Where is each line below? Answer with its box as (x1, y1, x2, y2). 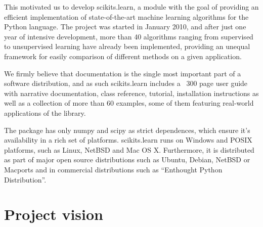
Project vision (4, 204, 103, 224)
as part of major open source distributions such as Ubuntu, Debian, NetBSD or (4, 154, 250, 165)
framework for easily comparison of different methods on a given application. (4, 51, 242, 61)
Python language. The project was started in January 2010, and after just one (4, 21, 246, 32)
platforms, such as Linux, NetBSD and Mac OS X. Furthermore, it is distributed (4, 144, 254, 155)
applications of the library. (4, 107, 86, 118)
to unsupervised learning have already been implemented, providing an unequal (4, 41, 250, 52)
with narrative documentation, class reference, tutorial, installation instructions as (4, 87, 259, 98)
